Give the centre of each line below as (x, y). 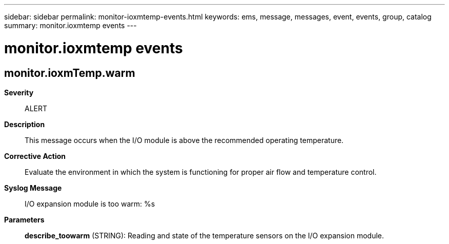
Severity (19, 92)
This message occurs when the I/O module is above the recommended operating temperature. (184, 140)
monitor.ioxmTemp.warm (70, 73)
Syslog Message (33, 188)
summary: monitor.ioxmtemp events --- (70, 25)
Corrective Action (35, 156)
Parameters (24, 219)
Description (25, 124)
